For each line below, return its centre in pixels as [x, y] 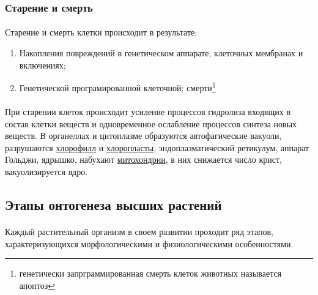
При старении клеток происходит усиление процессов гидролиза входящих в [148, 112]
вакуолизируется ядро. [46, 172]
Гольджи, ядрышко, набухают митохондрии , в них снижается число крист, [143, 159]
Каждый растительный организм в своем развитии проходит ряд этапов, [139, 231]
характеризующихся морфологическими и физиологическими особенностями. [149, 243]
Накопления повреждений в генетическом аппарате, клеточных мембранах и [161, 53]
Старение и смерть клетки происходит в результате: [101, 32]
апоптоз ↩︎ [37, 285]
